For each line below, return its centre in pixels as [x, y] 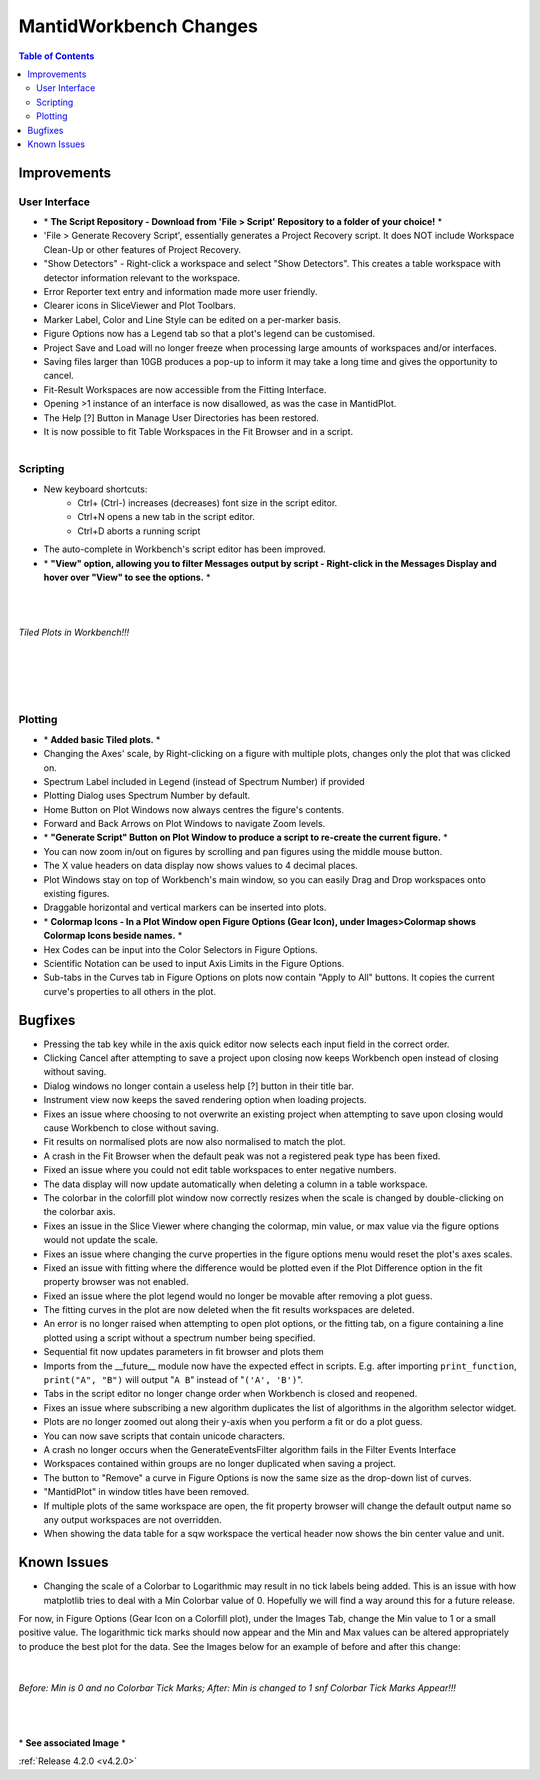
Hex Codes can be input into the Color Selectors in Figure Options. [181, 949]
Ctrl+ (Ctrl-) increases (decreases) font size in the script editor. [207, 503]
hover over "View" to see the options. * [127, 577]
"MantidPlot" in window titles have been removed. [146, 1492]
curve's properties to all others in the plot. [130, 991]
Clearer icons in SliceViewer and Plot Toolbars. [140, 306]
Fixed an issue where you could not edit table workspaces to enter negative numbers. [220, 1170]
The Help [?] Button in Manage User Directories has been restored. [181, 417]
